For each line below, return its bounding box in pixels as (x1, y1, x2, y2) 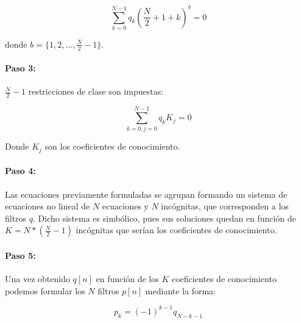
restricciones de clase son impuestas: (28, 85, 164, 98)
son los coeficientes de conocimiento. (44, 140, 180, 153)
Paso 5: (5, 249, 36, 262)
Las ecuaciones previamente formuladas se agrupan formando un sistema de (5, 187, 288, 200)
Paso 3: (5, 62, 36, 74)
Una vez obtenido (5, 272, 70, 285)
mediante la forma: (145, 284, 216, 297)
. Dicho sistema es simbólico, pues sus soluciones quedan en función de (33, 211, 296, 224)
